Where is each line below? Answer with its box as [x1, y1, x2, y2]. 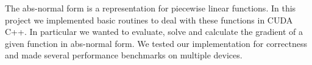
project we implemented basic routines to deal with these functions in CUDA [5, 13, 293, 26]
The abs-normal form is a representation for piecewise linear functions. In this [5, 2, 296, 14]
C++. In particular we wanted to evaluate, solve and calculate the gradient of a [5, 25, 303, 38]
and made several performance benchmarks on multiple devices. [5, 49, 243, 61]
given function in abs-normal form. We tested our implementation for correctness [5, 37, 307, 49]
